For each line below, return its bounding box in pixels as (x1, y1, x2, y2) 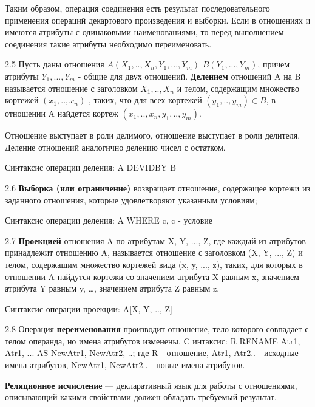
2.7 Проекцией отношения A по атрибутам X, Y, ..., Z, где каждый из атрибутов (5, 234, 306, 247)
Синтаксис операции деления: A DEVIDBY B (5, 161, 177, 174)
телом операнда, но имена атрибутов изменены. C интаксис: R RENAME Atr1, (5, 334, 300, 347)
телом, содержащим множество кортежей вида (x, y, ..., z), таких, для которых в (5, 258, 303, 270)
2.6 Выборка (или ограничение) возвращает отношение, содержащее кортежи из (5, 181, 310, 194)
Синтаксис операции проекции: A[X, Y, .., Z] (5, 302, 172, 315)
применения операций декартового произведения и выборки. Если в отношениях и (5, 13, 311, 26)
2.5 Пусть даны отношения (5, 58, 104, 70)
